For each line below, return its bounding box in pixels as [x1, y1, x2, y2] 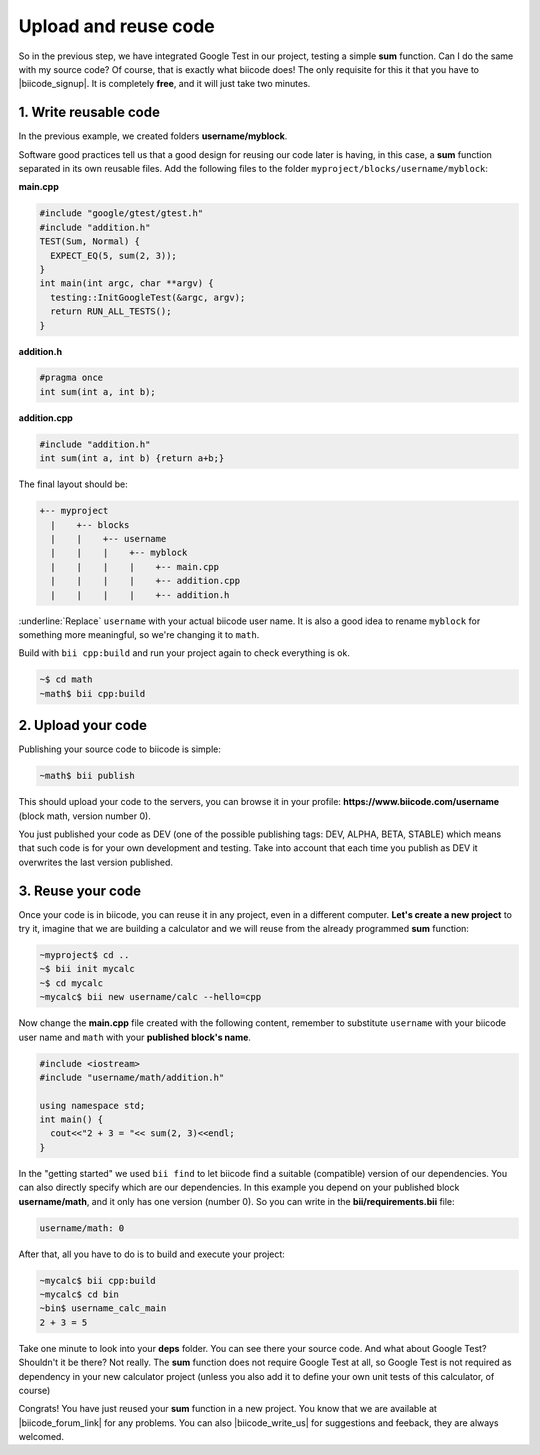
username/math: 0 [39, 1222, 125, 1234]
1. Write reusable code [18, 104, 160, 121]
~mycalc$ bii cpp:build [39, 1275, 157, 1286]
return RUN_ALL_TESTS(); [50, 306, 172, 317]
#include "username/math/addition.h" [39, 1071, 225, 1083]
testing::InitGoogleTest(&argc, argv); [50, 291, 246, 303]
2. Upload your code [18, 717, 148, 734]
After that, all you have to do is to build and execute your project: [18, 1248, 285, 1260]
